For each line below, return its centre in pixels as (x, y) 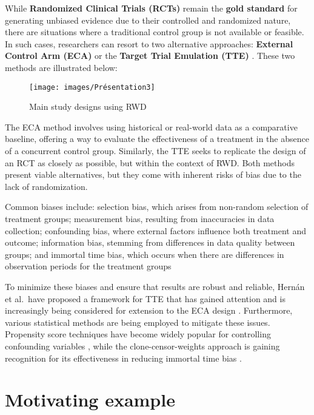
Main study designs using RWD (88, 106)
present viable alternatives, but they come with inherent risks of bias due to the (153, 174)
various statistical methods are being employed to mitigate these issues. (138, 322)
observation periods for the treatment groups (88, 266)
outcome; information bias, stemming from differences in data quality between (150, 242)
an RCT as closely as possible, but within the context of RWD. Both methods (150, 162)
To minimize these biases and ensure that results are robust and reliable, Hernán (155, 286)
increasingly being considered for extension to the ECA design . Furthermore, (149, 310)
